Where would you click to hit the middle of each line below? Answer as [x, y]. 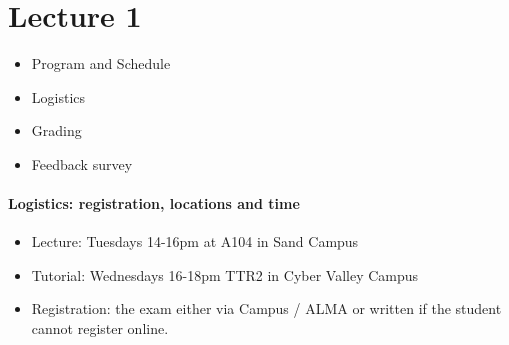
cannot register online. [100, 328]
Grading [56, 130]
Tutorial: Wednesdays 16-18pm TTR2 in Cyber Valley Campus [225, 274]
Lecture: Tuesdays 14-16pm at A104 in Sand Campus [195, 241]
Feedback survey [82, 163]
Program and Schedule [101, 63]
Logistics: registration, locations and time [154, 203]
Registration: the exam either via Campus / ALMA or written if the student [266, 308]
